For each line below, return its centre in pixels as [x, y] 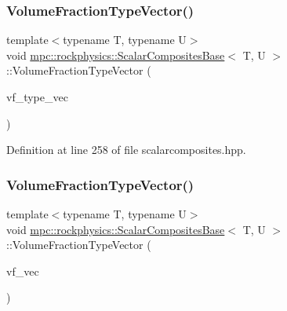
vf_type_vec [37, 97]
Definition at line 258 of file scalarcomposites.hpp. [126, 150]
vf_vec [23, 271]
